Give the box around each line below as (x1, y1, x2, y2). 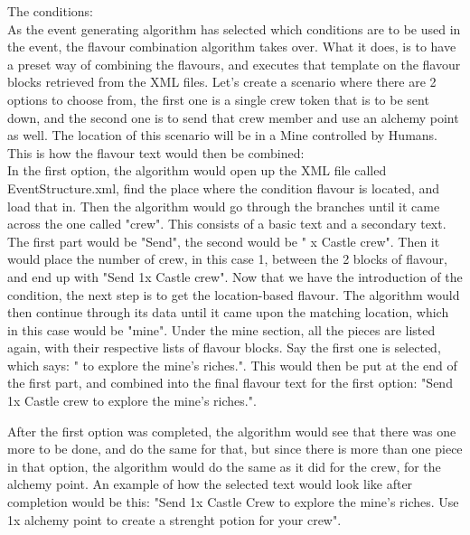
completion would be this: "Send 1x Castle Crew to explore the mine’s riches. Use (7, 493, 459, 512)
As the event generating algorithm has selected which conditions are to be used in (7, 19, 461, 38)
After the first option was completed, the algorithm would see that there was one (7, 421, 456, 440)
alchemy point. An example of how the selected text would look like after (7, 474, 413, 493)
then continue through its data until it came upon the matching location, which (7, 303, 449, 322)
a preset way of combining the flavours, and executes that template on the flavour (7, 54, 461, 73)
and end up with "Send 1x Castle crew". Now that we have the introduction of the (7, 267, 463, 286)
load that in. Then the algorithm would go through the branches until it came (7, 196, 440, 215)
